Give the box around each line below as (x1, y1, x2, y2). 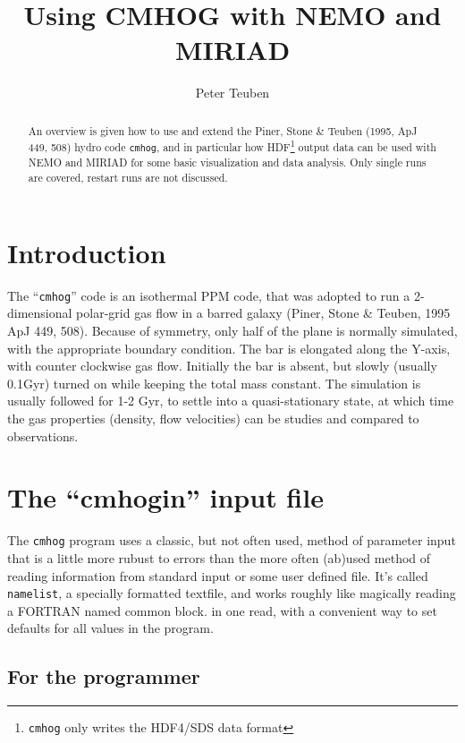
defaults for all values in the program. (7, 619, 214, 637)
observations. (7, 426, 79, 445)
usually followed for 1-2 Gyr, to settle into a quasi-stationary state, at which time (7, 391, 454, 410)
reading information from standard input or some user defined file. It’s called (7, 566, 428, 585)
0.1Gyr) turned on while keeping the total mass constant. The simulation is (7, 373, 421, 392)
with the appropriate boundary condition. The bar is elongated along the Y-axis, (7, 338, 451, 357)
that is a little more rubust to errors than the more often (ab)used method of (7, 548, 431, 567)
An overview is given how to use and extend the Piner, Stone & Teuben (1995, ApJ (28, 123, 418, 138)
